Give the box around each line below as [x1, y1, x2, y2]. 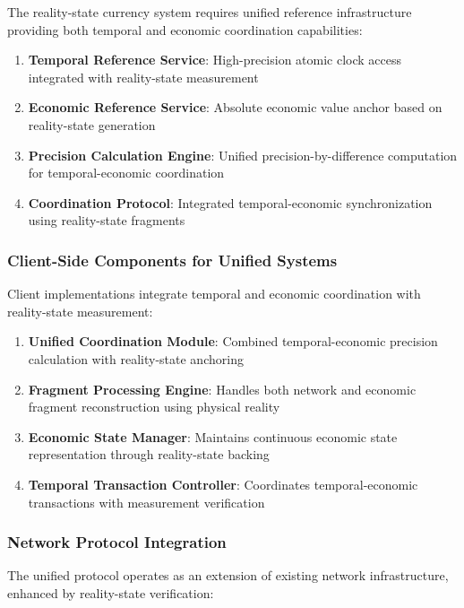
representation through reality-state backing [28, 445, 270, 464]
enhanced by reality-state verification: [7, 583, 214, 602]
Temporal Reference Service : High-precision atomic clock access [28, 50, 402, 69]
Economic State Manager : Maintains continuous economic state [28, 427, 398, 446]
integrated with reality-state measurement [28, 67, 259, 86]
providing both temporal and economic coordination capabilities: [7, 20, 363, 39]
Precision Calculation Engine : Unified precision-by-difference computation [28, 145, 458, 164]
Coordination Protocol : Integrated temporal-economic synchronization [28, 193, 433, 212]
